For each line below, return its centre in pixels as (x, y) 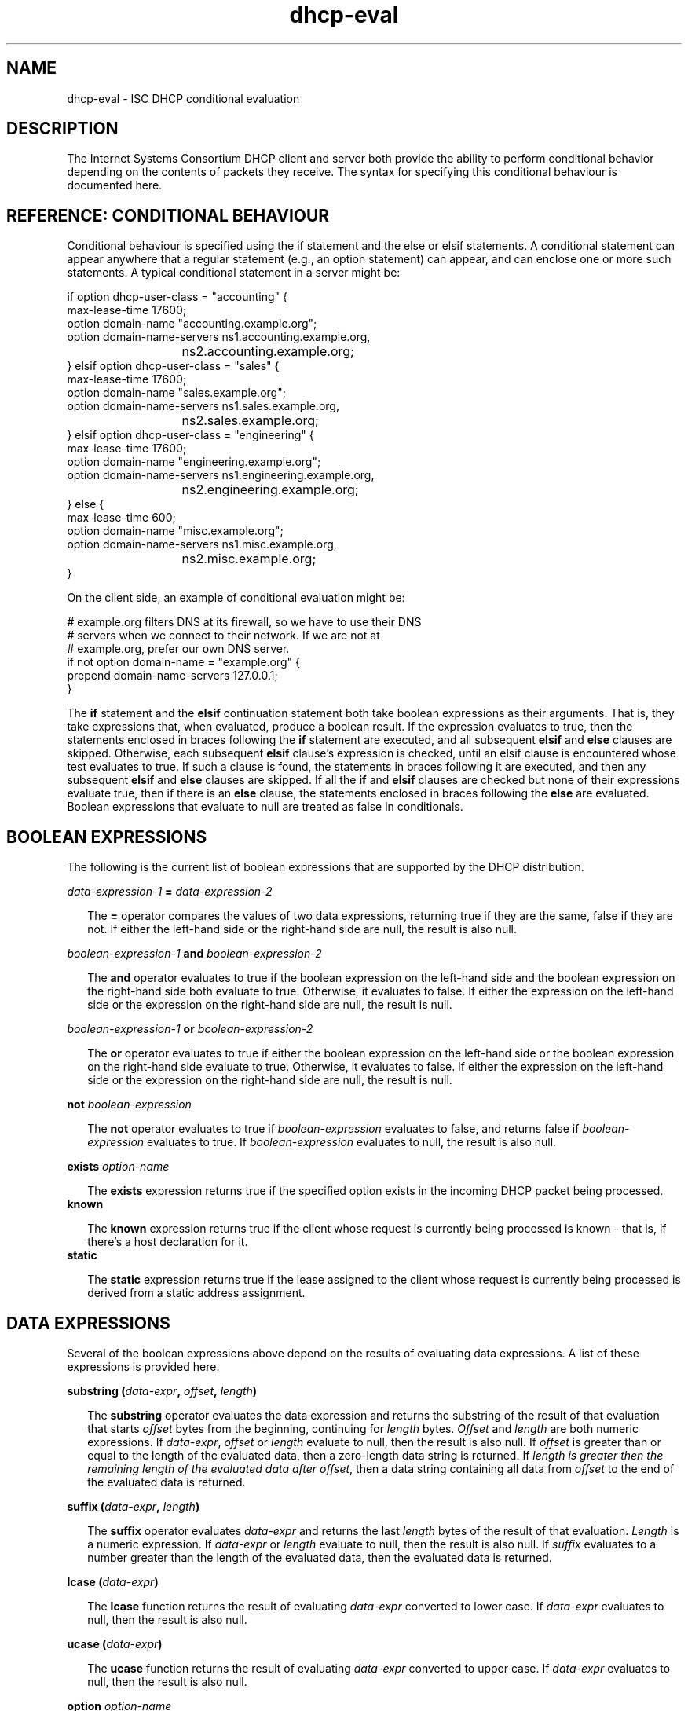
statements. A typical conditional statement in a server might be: (234, 273)
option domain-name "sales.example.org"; (176, 393)
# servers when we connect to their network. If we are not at (223, 636)
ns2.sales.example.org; (250, 421)
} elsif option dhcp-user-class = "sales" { (173, 366)
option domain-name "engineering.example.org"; (194, 462)
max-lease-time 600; (121, 518)
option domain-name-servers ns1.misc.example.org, (202, 544)
